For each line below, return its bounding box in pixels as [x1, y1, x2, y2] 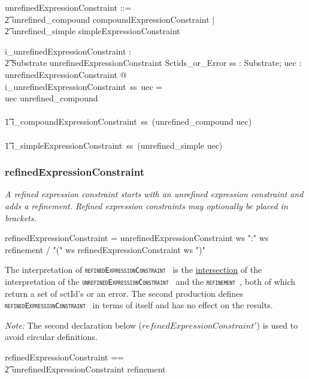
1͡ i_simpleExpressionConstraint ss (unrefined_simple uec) [5, 139, 223, 151]
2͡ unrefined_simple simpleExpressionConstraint [5, 25, 180, 37]
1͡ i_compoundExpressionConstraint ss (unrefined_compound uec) [5, 115, 252, 128]
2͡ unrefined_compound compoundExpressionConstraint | [5, 13, 215, 25]
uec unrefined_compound [5, 92, 98, 104]
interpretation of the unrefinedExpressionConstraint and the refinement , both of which [5, 275, 296, 287]
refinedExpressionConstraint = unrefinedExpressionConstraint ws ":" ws [5, 231, 269, 244]
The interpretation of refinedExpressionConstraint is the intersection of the [5, 263, 262, 276]
